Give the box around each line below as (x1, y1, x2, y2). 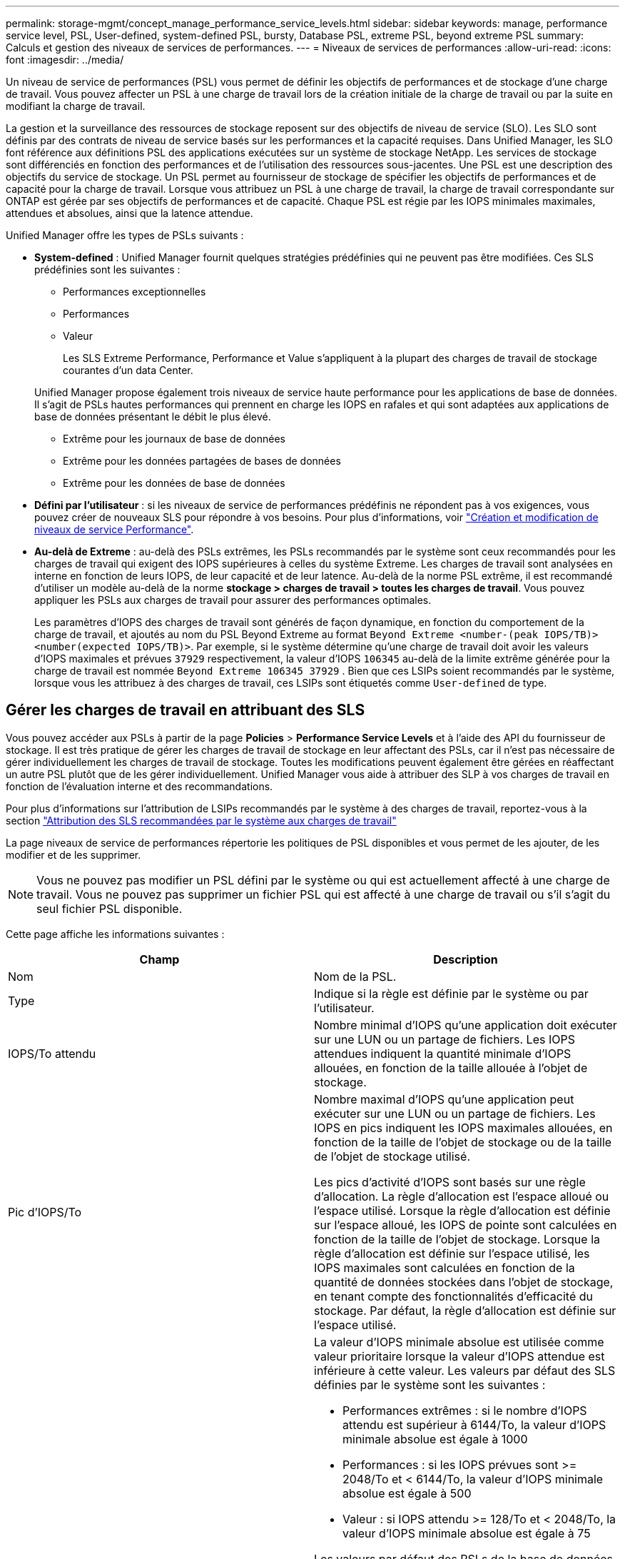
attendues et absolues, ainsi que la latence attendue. (6, 207, 253, 219)
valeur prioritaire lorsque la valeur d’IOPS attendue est (314, 1348, 605, 1363)
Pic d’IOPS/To (8, 1204, 82, 1219)
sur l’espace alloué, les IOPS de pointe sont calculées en (314, 1217, 617, 1232)
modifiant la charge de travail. (6, 100, 146, 112)
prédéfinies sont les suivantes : (34, 263, 181, 276)
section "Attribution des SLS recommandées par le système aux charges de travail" (6, 814, 397, 827)
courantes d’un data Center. (63, 364, 193, 376)
